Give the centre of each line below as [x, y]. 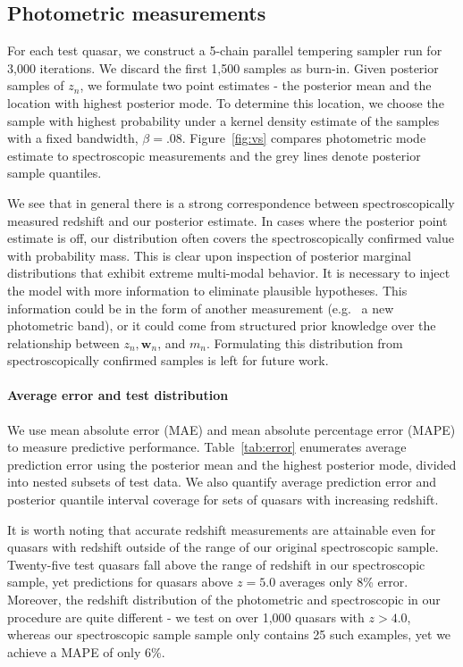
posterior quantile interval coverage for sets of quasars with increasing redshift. [223, 500]
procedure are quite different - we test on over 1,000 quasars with [186, 617]
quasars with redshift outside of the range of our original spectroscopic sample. [223, 547]
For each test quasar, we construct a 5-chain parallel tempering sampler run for [225, 50]
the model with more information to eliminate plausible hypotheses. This [207, 290]
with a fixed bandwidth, [73, 138]
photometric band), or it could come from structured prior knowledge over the [222, 325]
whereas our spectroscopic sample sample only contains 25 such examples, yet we [229, 634]
